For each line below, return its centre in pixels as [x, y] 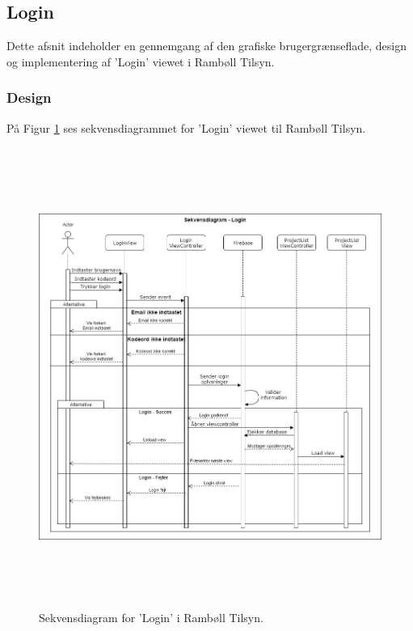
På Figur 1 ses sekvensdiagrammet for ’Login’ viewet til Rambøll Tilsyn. [186, 127]
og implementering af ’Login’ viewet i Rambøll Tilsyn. [141, 61]
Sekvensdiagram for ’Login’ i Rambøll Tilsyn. [151, 617]
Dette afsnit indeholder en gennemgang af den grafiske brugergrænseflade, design [206, 46]
